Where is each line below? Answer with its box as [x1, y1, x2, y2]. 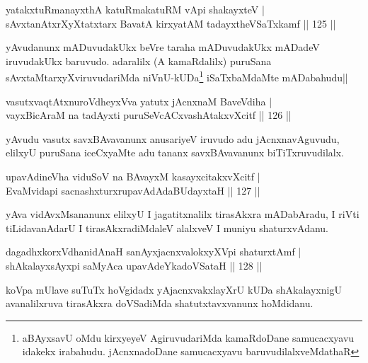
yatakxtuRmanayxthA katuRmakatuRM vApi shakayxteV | [6, 2, 265, 16]
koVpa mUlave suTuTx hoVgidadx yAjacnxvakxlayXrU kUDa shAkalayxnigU [6, 282, 342, 296]
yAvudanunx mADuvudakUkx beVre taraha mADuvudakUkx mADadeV [6, 40, 320, 54]
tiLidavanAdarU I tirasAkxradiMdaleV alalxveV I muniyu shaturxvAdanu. [6, 220, 328, 235]
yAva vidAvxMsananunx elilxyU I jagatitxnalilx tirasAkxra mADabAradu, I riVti [6, 207, 360, 221]
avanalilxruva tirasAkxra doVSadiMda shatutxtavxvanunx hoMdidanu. [6, 296, 314, 311]
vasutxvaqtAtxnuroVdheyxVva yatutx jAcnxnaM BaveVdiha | [6, 93, 272, 108]
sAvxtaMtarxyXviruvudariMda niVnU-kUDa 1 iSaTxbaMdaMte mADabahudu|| [6, 68, 348, 85]
